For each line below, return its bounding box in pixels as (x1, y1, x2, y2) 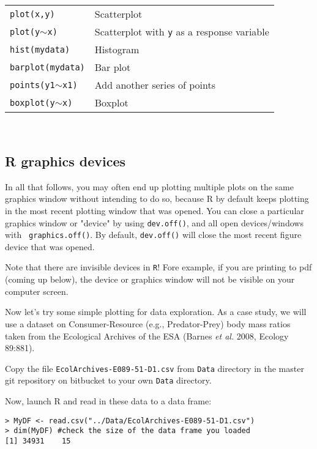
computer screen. (5, 284, 69, 297)
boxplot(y (10, 97, 55, 108)
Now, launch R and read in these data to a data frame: (5, 395, 212, 407)
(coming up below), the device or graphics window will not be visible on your (5, 273, 295, 286)
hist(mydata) (10, 44, 70, 54)
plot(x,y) (10, 9, 55, 19)
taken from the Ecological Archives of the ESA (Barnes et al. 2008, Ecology (5, 329, 289, 342)
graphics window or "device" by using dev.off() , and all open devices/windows (5, 216, 304, 229)
